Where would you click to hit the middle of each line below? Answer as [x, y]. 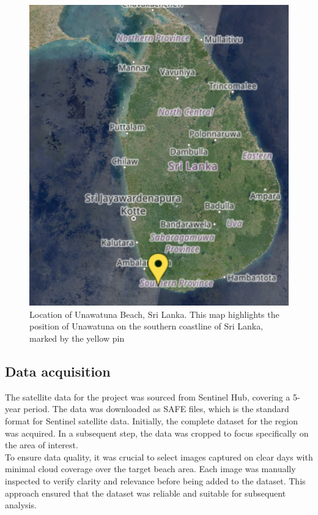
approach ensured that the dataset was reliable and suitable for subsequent [146, 493]
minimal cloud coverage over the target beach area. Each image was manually [150, 469]
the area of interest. [42, 445]
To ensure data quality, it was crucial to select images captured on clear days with [159, 457]
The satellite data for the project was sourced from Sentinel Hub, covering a [148, 397]
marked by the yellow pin [77, 338]
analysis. [21, 505]
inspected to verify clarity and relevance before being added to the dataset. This [155, 481]
